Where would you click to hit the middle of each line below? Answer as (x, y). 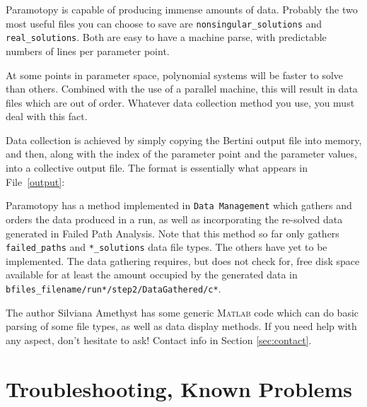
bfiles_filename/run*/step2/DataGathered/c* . (113, 288)
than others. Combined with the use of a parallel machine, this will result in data (182, 89)
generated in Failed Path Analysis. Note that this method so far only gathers (173, 233)
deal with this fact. (47, 116)
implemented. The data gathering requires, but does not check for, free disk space (183, 260)
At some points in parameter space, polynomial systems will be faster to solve (175, 75)
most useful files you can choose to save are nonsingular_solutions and (164, 23)
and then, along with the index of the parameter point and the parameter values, (181, 154)
